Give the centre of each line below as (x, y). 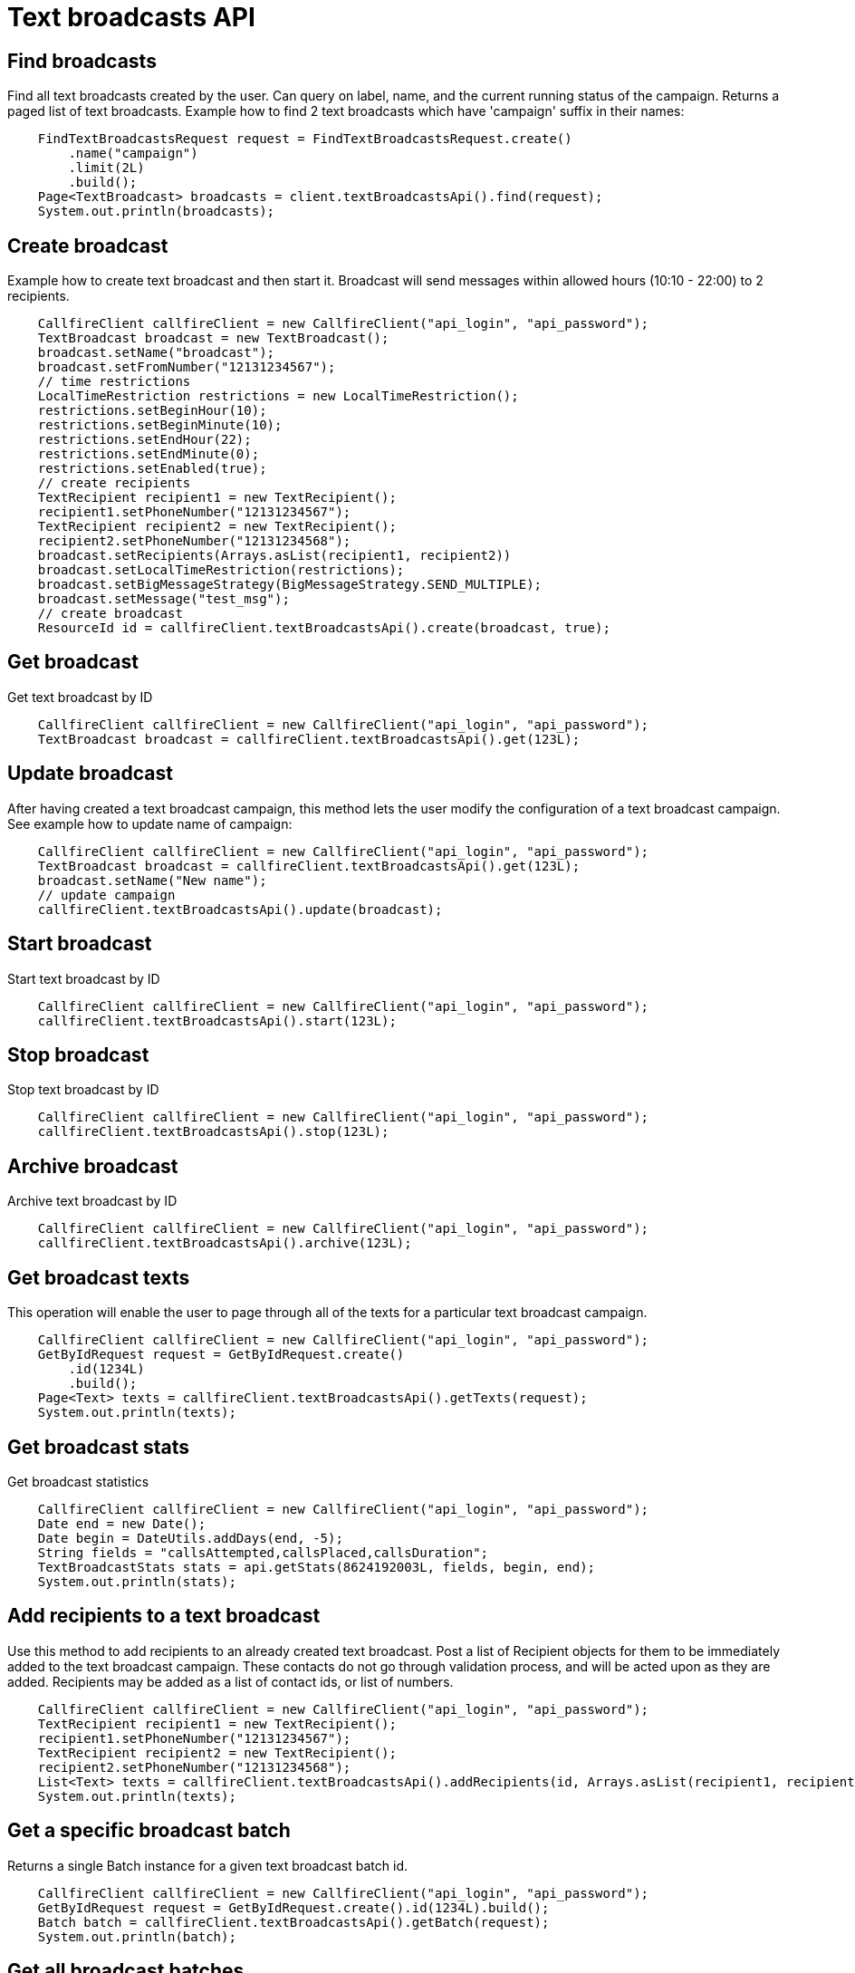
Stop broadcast (78, 1054)
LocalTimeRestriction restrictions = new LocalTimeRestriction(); (278, 396)
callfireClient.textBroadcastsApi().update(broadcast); (240, 909)
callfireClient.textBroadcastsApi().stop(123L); (213, 1132)
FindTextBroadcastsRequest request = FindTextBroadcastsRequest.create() (305, 139)
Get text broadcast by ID (80, 697)
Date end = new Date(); (122, 1523)
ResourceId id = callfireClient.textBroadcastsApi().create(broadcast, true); (324, 628)
